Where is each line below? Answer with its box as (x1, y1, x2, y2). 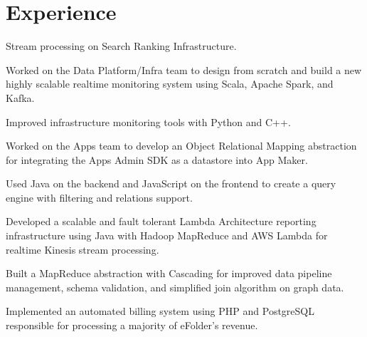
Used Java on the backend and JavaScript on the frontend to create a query (6, 176, 336, 191)
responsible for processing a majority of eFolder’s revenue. (6, 318, 258, 333)
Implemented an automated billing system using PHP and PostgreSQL (6, 304, 314, 318)
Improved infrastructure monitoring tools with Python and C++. (6, 114, 291, 129)
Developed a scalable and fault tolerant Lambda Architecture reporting (6, 214, 317, 229)
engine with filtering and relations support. (6, 190, 193, 204)
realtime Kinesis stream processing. (6, 242, 159, 256)
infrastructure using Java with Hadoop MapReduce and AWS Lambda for (6, 228, 328, 243)
